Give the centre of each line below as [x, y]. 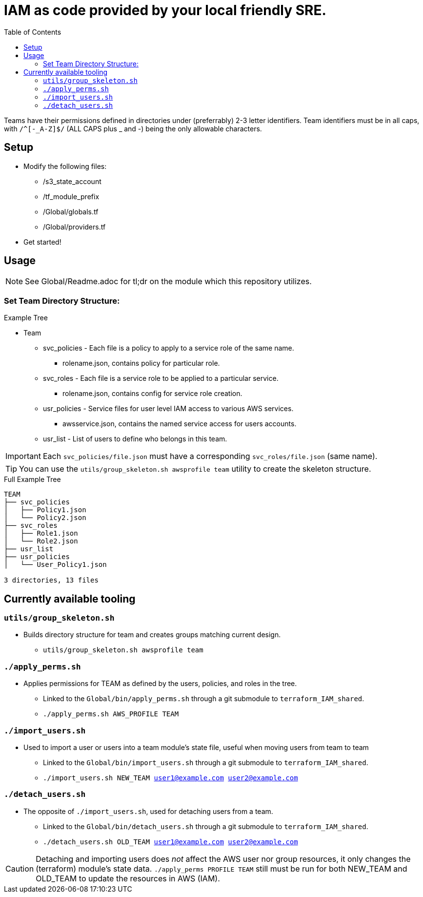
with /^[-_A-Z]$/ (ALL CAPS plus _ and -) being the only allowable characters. [133, 128]
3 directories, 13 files [51, 580]
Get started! [42, 242]
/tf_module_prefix [71, 196]
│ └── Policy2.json [45, 518]
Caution [20, 868]
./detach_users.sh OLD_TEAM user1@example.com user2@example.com [171, 842]
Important [23, 456]
